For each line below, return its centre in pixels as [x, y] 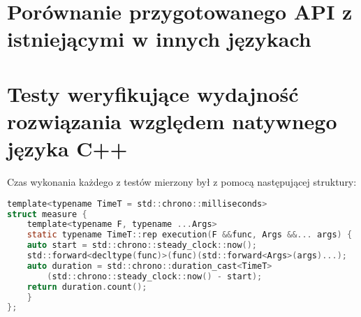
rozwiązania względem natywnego [172, 120]
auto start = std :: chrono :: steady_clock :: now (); [142, 245]
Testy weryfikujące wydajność [153, 93]
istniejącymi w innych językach [159, 39]
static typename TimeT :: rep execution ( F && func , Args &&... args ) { [190, 235]
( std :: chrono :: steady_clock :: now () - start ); [155, 276]
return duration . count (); [87, 287]
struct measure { [47, 214]
